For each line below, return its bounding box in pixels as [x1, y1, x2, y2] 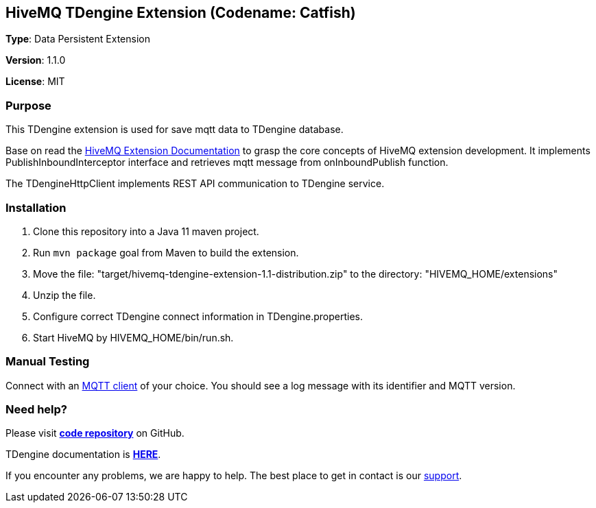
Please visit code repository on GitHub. [5, 427, 184, 439]
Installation [5, 200, 67, 215]
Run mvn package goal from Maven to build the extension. [33, 246, 299, 258]
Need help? [5, 402, 67, 417]
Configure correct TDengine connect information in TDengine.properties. [33, 310, 363, 322]
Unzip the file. [33, 289, 96, 301]
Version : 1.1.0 [5, 54, 66, 66]
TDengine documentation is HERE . [5, 448, 161, 461]
